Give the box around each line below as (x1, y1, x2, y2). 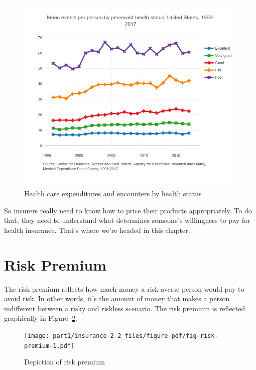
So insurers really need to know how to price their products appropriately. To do (4, 205, 252, 215)
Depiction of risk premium (24, 356, 105, 367)
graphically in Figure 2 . (4, 313, 77, 323)
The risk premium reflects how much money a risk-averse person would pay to (4, 283, 244, 294)
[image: (24, 332, 50, 339)
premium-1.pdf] (24, 342, 75, 349)
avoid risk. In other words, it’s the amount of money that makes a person (4, 293, 230, 304)
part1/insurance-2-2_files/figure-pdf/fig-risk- (53, 332, 218, 339)
